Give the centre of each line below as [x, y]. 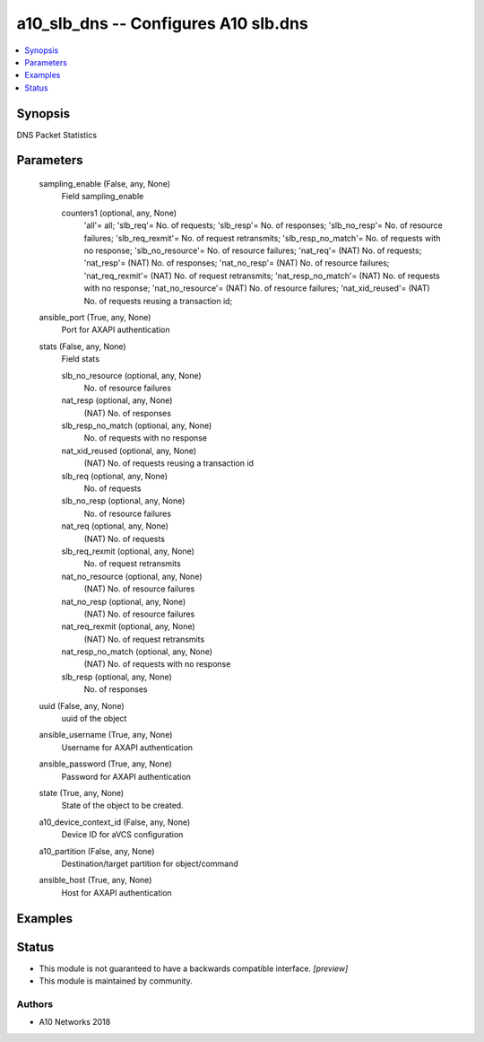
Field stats [81, 359]
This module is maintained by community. [116, 981]
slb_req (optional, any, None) [115, 476]
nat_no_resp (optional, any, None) [124, 601]
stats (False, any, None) [82, 346]
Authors [35, 1003]
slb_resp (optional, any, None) [117, 677]
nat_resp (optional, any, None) [117, 400]
